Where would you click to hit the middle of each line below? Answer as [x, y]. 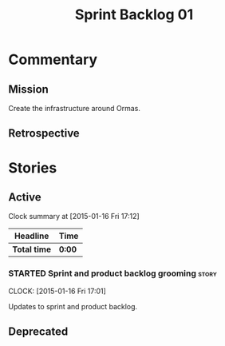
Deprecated [38, 332]
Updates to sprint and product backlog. [73, 306]
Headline [32, 236]
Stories [33, 167]
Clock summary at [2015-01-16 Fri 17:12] [74, 217]
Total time [32, 249]
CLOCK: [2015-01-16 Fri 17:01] [57, 291]
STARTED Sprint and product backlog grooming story [112, 273]
